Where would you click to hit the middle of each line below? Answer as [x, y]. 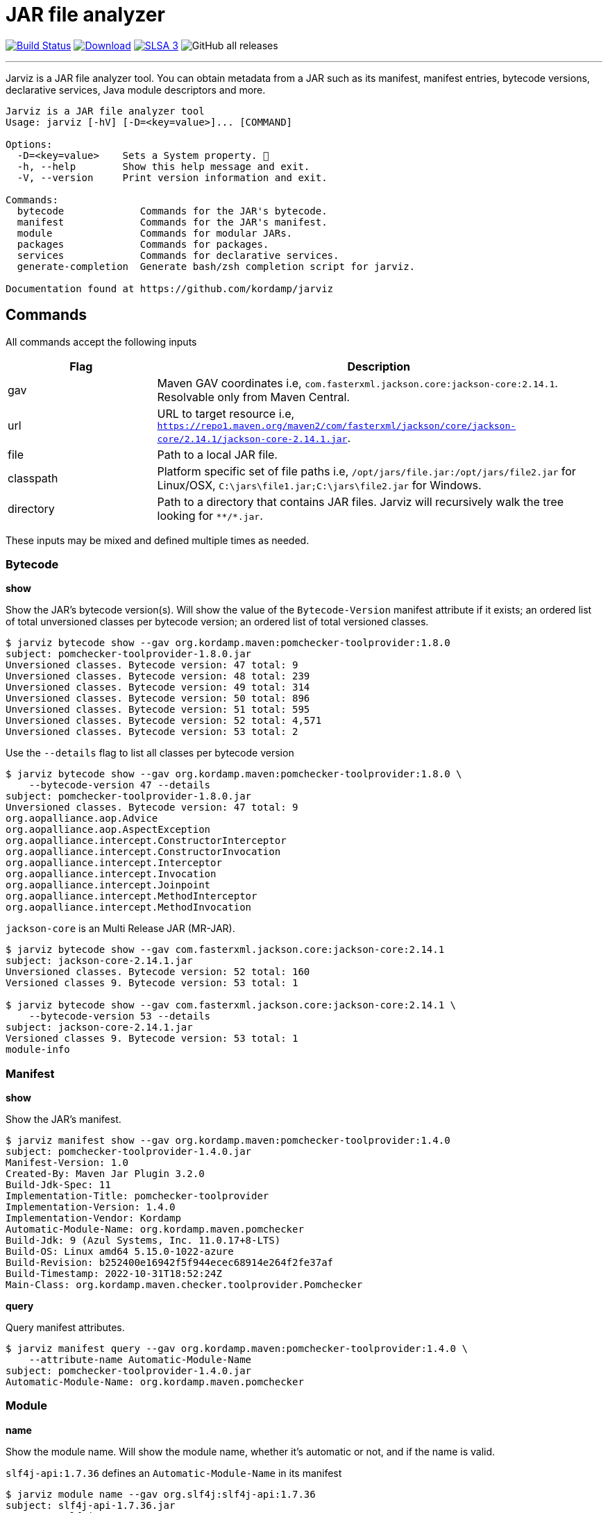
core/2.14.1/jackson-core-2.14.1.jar [252, 439]
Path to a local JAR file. [217, 454]
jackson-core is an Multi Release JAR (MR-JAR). [120, 929]
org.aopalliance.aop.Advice [82, 819]
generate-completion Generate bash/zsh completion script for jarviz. [216, 266]
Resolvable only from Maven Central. [253, 397]
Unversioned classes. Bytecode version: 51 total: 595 [158, 710]
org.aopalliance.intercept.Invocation [111, 874]
